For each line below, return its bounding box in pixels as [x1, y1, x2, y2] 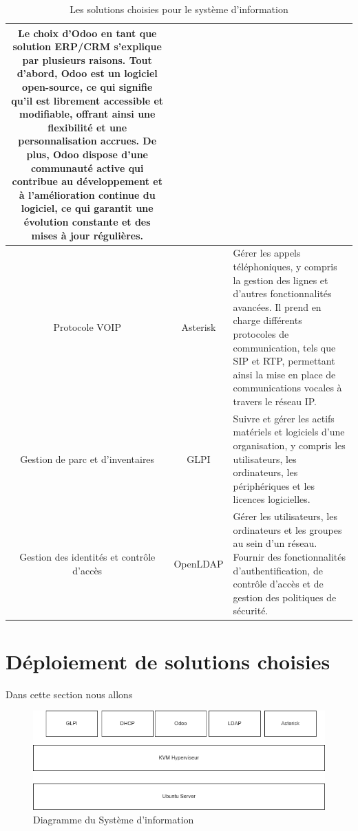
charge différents [233, 313, 302, 327]
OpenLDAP [173, 556, 224, 570]
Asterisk [181, 320, 216, 334]
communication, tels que [233, 340, 336, 354]
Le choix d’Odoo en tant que [17, 25, 157, 40]
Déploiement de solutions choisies [6, 647, 330, 675]
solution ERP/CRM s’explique [12, 39, 162, 54]
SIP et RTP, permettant [233, 354, 335, 368]
